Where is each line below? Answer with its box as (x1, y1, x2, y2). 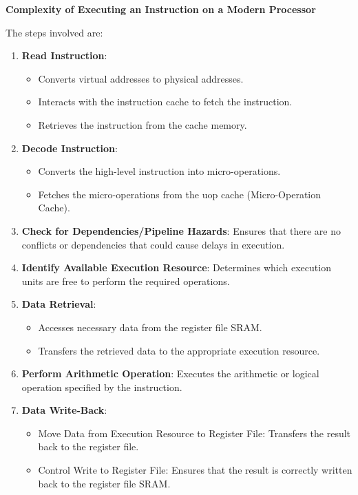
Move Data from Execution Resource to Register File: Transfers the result (38, 425, 351, 440)
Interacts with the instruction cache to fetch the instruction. (38, 94, 293, 109)
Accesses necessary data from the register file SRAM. (38, 319, 262, 334)
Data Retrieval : (21, 297, 96, 311)
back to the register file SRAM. (38, 476, 171, 490)
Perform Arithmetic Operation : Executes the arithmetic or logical (21, 366, 319, 381)
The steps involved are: (6, 25, 103, 39)
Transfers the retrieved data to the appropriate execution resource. (38, 343, 320, 357)
